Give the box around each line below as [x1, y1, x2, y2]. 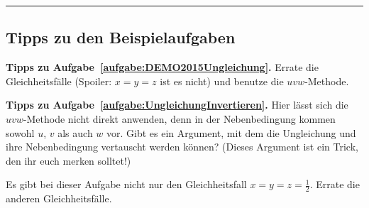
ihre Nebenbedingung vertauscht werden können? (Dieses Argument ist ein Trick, [6, 139, 358, 154]
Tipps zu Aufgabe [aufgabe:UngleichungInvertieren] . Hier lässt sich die [6, 97, 348, 112]
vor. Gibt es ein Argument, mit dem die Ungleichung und [106, 125, 356, 140]
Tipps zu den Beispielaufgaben [6, 26, 236, 48]
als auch [57, 125, 93, 140]
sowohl [6, 125, 35, 140]
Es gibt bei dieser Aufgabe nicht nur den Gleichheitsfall [6, 177, 247, 192]
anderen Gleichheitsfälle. [6, 191, 112, 206]
